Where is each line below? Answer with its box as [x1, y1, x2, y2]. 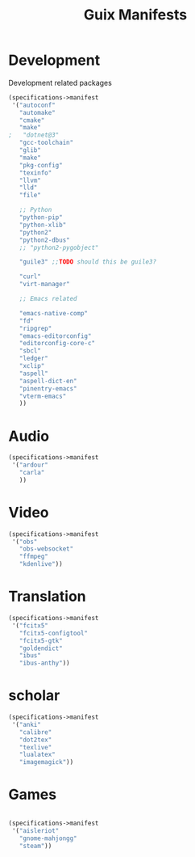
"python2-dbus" [19, 236, 70, 244]
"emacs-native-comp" [19, 309, 89, 317]
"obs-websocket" [19, 545, 74, 553]
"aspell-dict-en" [19, 377, 78, 385]
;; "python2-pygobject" [19, 243, 99, 251]
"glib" [19, 146, 42, 154]
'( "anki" [11, 720, 42, 728]
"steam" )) [19, 842, 52, 850]
